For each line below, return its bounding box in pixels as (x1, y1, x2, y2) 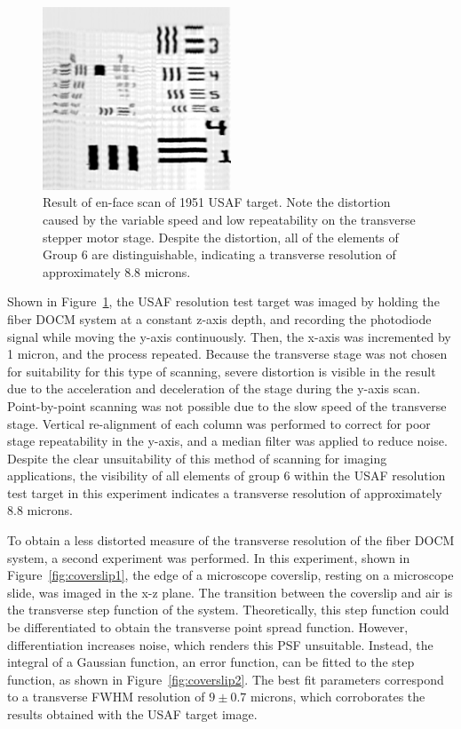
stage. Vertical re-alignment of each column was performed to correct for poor (7, 414, 431, 432)
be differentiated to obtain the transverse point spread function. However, (7, 618, 409, 637)
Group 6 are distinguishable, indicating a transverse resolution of (43, 245, 396, 264)
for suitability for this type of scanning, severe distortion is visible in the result (7, 361, 436, 380)
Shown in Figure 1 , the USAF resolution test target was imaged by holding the (7, 292, 440, 311)
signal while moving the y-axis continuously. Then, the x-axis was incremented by (7, 327, 451, 345)
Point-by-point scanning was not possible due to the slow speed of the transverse (7, 396, 447, 415)
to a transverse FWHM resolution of (7, 687, 205, 706)
